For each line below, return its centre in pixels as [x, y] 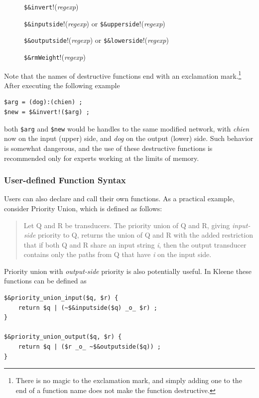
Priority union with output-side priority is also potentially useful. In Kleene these [128, 271]
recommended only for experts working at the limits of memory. [102, 158]
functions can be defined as [45, 281]
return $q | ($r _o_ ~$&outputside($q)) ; [89, 347]
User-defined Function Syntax [65, 180]
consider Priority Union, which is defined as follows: [83, 208]
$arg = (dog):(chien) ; [43, 102]
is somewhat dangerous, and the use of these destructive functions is [108, 148]
